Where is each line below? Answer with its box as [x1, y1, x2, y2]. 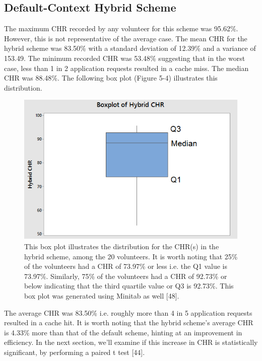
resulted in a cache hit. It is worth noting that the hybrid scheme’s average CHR [4, 317, 253, 328]
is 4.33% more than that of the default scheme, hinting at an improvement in [4, 327, 242, 337]
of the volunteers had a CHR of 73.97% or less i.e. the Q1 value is [24, 261, 228, 271]
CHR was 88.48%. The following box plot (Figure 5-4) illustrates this [4, 73, 218, 83]
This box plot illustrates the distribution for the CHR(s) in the [24, 241, 219, 252]
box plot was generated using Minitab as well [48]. [24, 291, 179, 301]
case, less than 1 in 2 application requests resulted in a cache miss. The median [4, 62, 249, 73]
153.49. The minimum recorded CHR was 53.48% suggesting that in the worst [4, 52, 245, 63]
